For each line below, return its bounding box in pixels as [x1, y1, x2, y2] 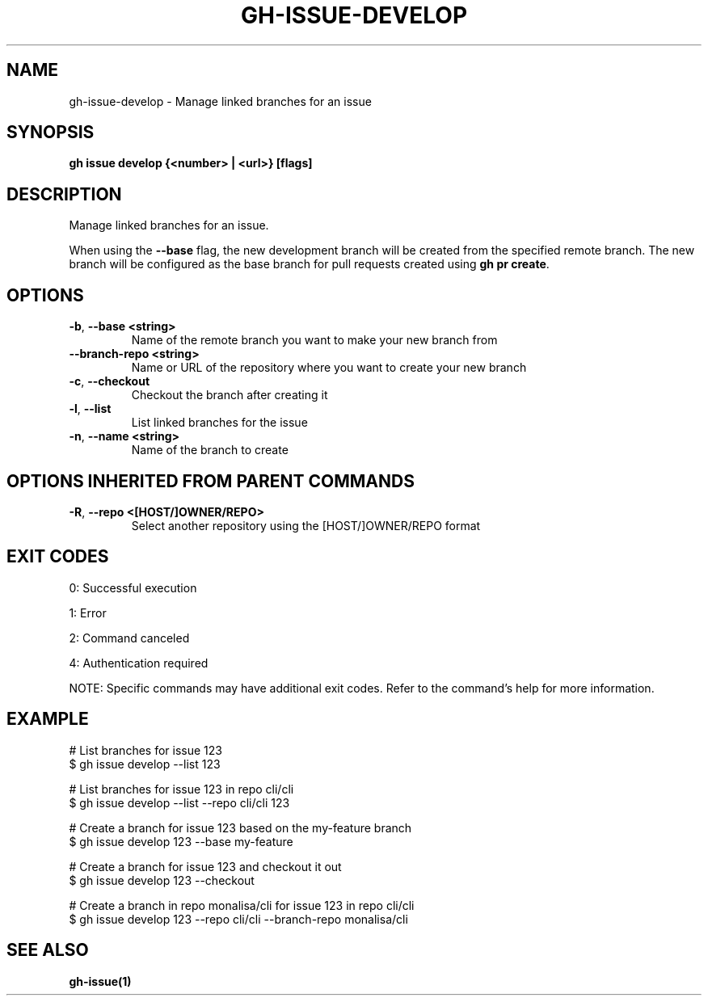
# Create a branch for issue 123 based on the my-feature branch [69, 820, 412, 835]
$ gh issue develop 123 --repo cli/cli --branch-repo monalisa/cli [69, 911, 408, 926]
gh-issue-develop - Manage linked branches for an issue [69, 94, 372, 108]
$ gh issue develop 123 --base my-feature [69, 834, 293, 848]
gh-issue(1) [69, 974, 132, 988]
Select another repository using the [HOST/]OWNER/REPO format [131, 518, 481, 533]
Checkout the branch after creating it [131, 388, 328, 402]
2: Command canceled [69, 630, 190, 645]
